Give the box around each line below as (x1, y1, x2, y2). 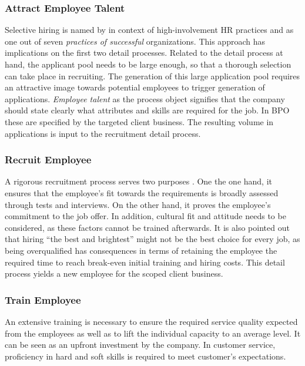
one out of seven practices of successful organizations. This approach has (5, 35, 265, 47)
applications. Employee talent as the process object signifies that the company (5, 92, 285, 105)
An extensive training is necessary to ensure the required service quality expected (5, 315, 298, 327)
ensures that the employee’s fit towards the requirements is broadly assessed (5, 186, 279, 199)
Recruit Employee (5, 152, 92, 167)
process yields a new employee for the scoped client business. (5, 267, 223, 280)
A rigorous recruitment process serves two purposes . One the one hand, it (5, 175, 273, 187)
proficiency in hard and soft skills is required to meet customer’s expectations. (5, 350, 286, 362)
